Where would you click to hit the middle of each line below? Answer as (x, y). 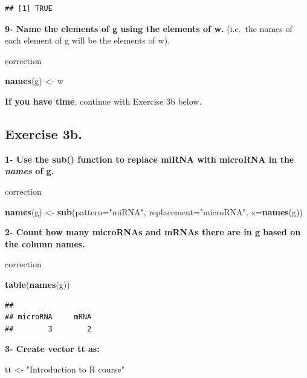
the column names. (45, 243)
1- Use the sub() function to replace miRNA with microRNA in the (150, 159)
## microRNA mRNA (48, 317)
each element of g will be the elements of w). (88, 40)
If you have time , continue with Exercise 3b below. (103, 101)
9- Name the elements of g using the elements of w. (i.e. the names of (149, 28)
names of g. (30, 171)
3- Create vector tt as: (52, 349)
